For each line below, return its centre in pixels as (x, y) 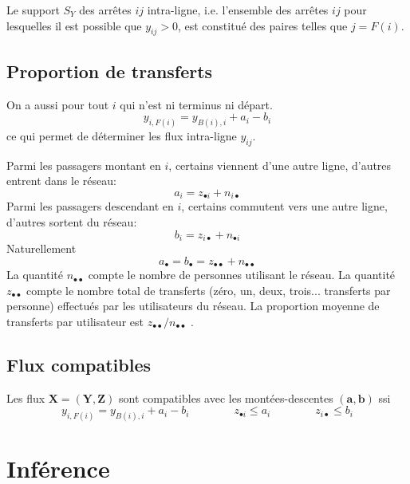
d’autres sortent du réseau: (72, 222)
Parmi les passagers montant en (84, 165)
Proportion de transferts (110, 71)
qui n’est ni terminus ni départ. (196, 104)
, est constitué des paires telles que (262, 25)
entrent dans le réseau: (61, 181)
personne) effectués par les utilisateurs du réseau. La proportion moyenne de (193, 306)
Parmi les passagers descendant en (90, 206)
